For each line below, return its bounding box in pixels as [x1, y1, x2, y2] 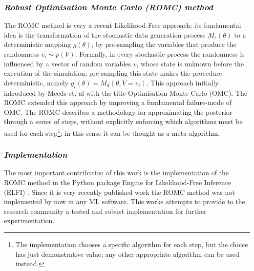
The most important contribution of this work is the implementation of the [4, 167, 229, 178]
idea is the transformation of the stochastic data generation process [4, 29, 206, 40]
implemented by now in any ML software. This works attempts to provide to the [4, 196, 245, 207]
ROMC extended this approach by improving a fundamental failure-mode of [4, 97, 232, 107]
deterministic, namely [4, 77, 68, 87]
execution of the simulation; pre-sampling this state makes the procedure [4, 68, 222, 78]
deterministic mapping [4, 39, 71, 49]
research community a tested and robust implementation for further [4, 206, 207, 216]
